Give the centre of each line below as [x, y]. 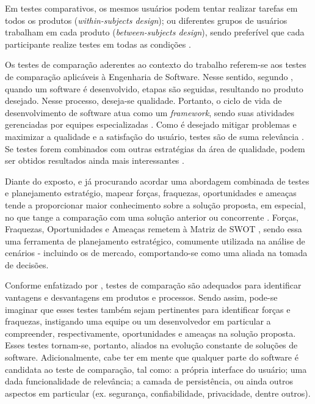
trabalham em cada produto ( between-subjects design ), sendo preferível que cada [155, 32]
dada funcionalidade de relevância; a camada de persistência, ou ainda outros [149, 381]
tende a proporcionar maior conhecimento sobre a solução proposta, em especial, [155, 204]
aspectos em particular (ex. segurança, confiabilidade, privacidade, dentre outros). [158, 393]
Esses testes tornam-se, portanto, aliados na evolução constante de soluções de [151, 345]
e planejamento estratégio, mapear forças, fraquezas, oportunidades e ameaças [151, 193]
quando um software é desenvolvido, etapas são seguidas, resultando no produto [154, 88]
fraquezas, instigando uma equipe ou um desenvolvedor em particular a [138, 321]
